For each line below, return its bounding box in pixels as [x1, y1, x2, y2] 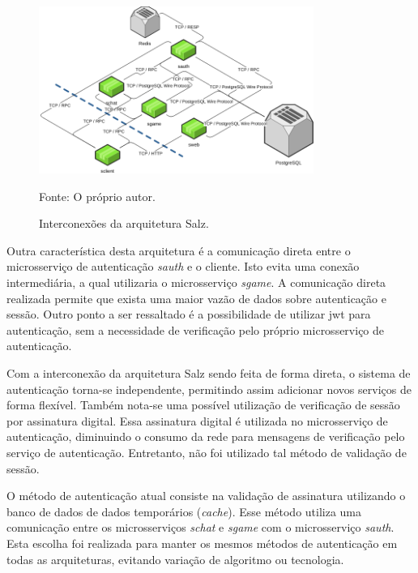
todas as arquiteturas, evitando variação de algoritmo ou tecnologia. [6, 550, 344, 567]
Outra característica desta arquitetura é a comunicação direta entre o [6, 242, 351, 259]
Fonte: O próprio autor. [39, 187, 156, 204]
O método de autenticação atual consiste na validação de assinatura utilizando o [6, 487, 406, 504]
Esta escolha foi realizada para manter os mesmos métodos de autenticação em [6, 534, 398, 551]
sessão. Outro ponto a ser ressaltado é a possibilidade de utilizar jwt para [6, 306, 371, 323]
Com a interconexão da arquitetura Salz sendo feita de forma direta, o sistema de [6, 364, 411, 381]
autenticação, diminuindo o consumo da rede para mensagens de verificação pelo [6, 428, 405, 445]
